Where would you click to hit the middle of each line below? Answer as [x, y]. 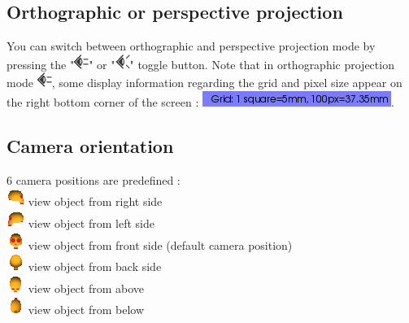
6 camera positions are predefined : [94, 179]
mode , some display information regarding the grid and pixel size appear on [204, 83]
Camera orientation [90, 145]
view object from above [86, 288]
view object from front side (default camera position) [160, 244]
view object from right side [95, 201]
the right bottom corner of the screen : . [200, 101]
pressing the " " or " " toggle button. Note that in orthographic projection [200, 64]
